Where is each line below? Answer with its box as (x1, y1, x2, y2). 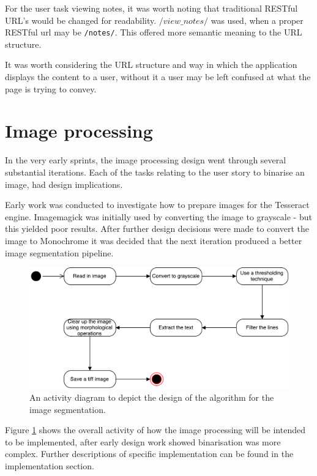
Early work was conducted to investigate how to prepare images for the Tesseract (5, 198, 310, 211)
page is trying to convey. (5, 82, 97, 95)
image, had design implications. (5, 177, 123, 190)
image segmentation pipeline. (5, 246, 114, 259)
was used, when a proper (211, 13, 304, 26)
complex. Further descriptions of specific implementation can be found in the (5, 447, 294, 460)
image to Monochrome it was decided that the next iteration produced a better (5, 234, 302, 247)
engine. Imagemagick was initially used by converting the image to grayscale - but (5, 210, 312, 223)
